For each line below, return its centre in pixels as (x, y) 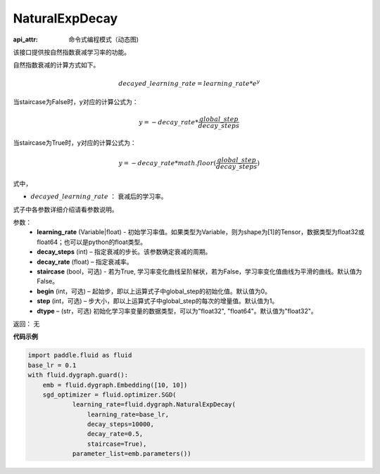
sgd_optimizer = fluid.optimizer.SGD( (109, 395)
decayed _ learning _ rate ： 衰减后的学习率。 (99, 196)
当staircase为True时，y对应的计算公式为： (75, 142)
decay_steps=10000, (121, 424)
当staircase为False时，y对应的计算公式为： (76, 101)
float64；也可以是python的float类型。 (92, 242)
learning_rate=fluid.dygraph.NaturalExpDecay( (154, 405)
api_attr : (26, 39)
